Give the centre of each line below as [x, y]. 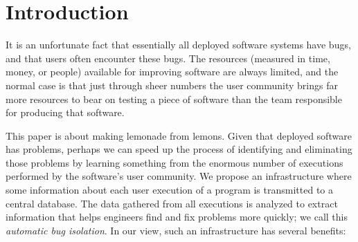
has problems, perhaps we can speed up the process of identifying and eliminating [179, 149]
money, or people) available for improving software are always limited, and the [172, 72]
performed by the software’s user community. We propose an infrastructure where [179, 176]
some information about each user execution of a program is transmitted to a [169, 190]
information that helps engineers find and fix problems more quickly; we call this [177, 217]
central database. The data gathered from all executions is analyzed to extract [172, 203]
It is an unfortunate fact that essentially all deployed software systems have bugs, [178, 45]
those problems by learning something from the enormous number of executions [174, 162]
